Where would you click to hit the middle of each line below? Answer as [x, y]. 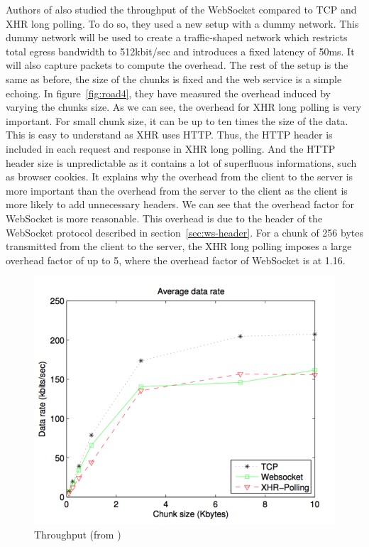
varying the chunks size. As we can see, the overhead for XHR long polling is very [184, 107]
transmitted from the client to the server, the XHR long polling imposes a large [179, 246]
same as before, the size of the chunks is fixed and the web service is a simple [174, 78]
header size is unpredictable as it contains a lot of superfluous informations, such [181, 162]
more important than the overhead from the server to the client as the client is [177, 190]
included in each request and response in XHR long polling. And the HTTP [171, 148]
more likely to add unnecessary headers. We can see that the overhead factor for [180, 204]
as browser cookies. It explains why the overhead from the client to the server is [180, 177]
